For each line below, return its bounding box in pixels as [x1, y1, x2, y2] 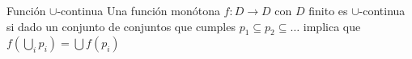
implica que [303, 18, 361, 34]
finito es [308, 2, 348, 18]
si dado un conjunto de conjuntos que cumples [6, 18, 236, 34]
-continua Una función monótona [57, 2, 220, 18]
